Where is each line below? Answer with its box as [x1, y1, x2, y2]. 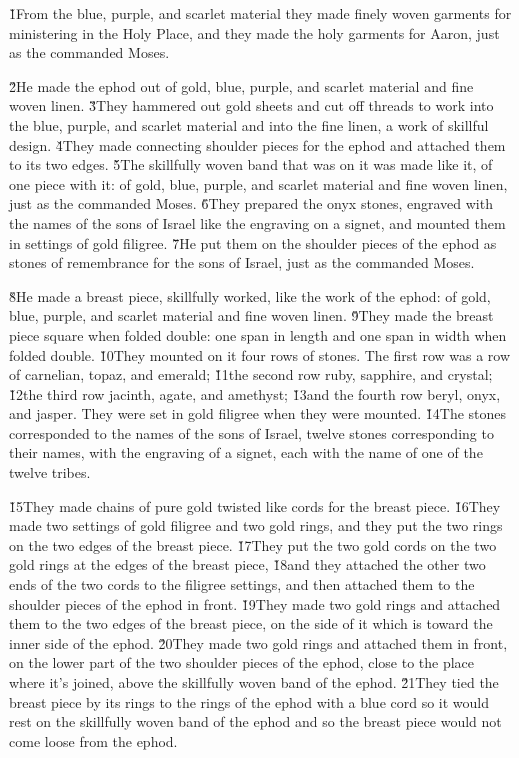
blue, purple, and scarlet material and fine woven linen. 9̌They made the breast [9, 305, 494, 326]
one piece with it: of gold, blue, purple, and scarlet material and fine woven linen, [9, 173, 508, 194]
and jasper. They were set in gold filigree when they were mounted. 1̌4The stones [9, 403, 507, 424]
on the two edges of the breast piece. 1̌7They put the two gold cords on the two [9, 534, 497, 555]
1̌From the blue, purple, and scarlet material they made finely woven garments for [9, 3, 512, 23]
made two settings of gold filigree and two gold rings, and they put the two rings [9, 515, 503, 536]
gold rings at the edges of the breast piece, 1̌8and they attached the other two [9, 554, 486, 575]
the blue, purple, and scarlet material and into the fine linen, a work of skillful [9, 114, 489, 135]
